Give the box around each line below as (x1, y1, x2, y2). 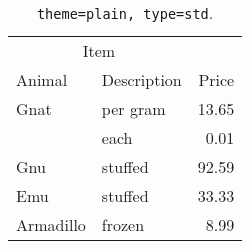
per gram (101, 97, 166, 120)
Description (101, 68, 182, 91)
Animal (16, 68, 68, 91)
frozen (101, 213, 145, 236)
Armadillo (16, 213, 86, 236)
